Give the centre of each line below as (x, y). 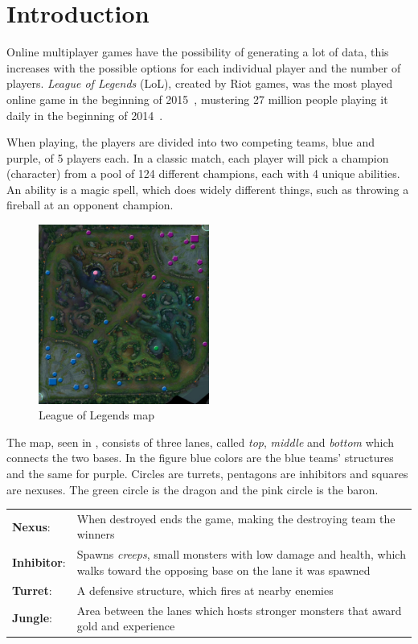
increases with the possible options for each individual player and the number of (204, 67)
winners (96, 534)
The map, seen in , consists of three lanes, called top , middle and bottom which (201, 442)
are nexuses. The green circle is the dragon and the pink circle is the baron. (193, 489)
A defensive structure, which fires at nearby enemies (205, 590)
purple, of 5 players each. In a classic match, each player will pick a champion (198, 157)
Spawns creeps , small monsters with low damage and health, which (241, 554)
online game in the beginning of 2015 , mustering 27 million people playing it (197, 99)
